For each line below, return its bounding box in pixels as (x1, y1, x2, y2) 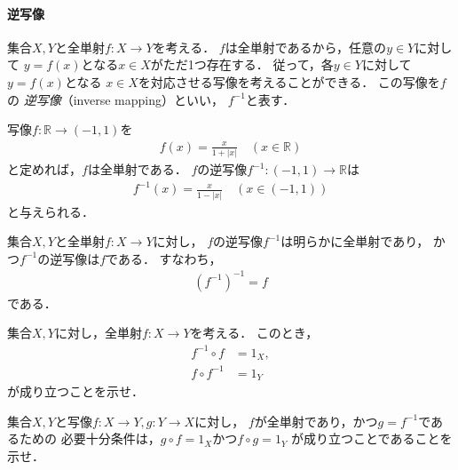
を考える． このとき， (190, 323, 319, 342)
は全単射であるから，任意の (225, 37, 387, 56)
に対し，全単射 (54, 323, 142, 342)
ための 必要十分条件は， (19, 429, 161, 448)
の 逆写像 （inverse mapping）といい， (7, 90, 224, 108)
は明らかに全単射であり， (280, 232, 430, 251)
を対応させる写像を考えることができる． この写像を (138, 72, 440, 91)
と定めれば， (7, 160, 82, 179)
